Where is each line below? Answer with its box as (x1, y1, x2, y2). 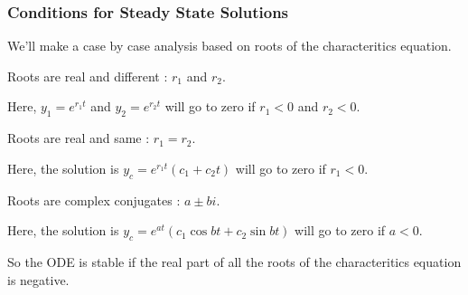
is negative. (7, 270, 70, 289)
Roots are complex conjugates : (7, 190, 181, 209)
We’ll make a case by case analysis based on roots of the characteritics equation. (7, 36, 452, 55)
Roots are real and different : (7, 66, 168, 85)
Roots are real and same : (7, 128, 150, 147)
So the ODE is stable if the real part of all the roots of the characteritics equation (7, 252, 462, 271)
